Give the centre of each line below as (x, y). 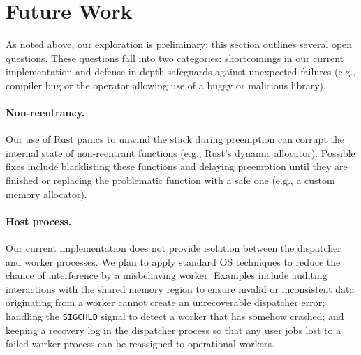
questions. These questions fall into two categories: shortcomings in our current (175, 58)
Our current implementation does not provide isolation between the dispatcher (174, 248)
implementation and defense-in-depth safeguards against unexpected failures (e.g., (181, 71)
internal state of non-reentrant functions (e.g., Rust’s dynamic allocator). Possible (180, 152)
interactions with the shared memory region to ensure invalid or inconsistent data (180, 288)
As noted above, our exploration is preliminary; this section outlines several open (179, 44)
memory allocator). (46, 194)
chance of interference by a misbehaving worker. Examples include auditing (167, 275)
